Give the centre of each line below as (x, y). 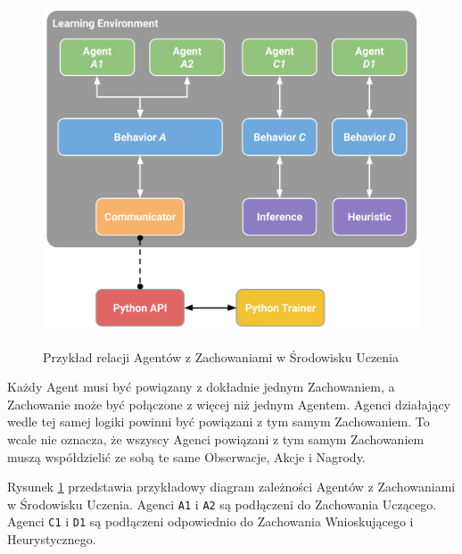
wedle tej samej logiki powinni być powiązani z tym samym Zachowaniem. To (219, 422)
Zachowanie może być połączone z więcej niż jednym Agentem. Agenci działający (229, 404)
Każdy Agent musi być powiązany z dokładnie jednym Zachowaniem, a (201, 387)
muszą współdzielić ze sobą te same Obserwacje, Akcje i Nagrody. (186, 456)
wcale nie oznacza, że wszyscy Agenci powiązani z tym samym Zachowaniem (216, 438)
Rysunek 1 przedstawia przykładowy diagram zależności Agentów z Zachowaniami (231, 487)
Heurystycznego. (52, 539)
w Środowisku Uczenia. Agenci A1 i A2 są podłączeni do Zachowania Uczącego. (222, 504)
